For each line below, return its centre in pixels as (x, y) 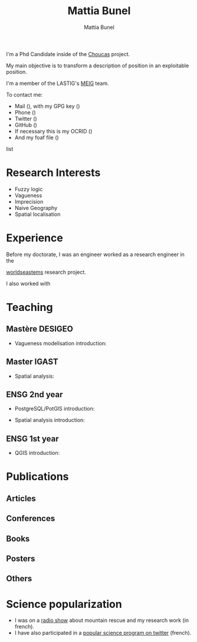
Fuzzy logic (29, 189)
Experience (35, 238)
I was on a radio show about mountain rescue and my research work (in (102, 620)
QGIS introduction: (37, 453)
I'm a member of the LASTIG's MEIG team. (58, 83)
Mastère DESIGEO (40, 329)
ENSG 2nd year (35, 394)
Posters (21, 559)
